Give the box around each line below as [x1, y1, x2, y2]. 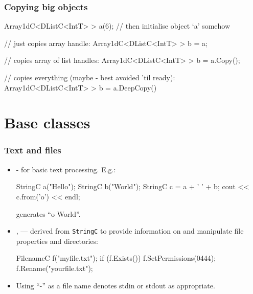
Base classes [4, 112, 90, 133]
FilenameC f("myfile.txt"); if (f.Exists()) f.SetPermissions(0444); [16, 253, 216, 263]
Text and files [4, 144, 61, 156]
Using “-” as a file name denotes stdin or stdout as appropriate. [16, 280, 215, 290]
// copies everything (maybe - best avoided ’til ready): [4, 72, 175, 82]
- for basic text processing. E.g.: [16, 164, 116, 174]
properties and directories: [16, 235, 98, 246]
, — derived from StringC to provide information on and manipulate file [16, 225, 244, 236]
